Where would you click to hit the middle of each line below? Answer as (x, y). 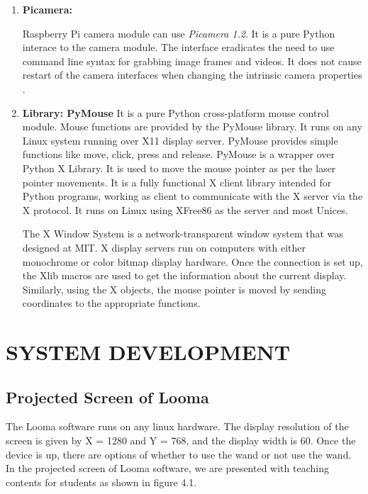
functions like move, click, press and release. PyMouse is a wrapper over (179, 154)
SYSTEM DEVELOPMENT (148, 352)
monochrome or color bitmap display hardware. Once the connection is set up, (193, 261)
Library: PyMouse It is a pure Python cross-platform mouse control (175, 112)
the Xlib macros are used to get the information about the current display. (184, 275)
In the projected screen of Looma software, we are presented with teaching (167, 468)
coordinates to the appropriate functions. (111, 303)
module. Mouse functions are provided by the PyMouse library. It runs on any (192, 127)
